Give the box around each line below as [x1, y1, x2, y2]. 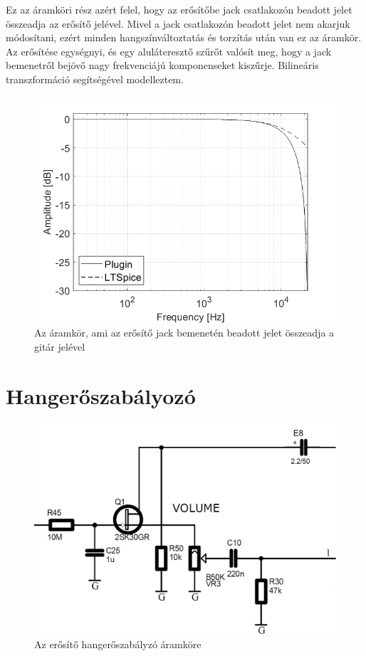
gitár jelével [34, 339, 85, 354]
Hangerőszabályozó [6, 381, 196, 410]
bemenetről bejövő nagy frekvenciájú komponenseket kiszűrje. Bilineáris [6, 58, 319, 73]
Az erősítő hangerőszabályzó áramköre [34, 636, 202, 651]
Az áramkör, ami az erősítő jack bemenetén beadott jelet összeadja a [34, 325, 335, 340]
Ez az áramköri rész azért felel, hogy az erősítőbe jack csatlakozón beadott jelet [6, 2, 352, 16]
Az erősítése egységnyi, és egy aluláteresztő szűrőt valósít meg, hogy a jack [6, 43, 332, 58]
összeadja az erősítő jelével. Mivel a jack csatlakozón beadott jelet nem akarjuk [6, 16, 350, 31]
